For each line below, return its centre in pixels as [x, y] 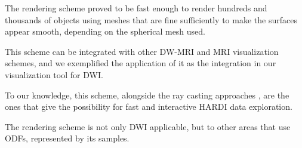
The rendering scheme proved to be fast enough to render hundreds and [136, 8]
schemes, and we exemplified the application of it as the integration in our [141, 63]
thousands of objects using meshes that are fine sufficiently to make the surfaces [151, 19]
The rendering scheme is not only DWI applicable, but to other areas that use [148, 126]
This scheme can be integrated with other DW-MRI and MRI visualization [142, 51]
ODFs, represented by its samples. [67, 138]
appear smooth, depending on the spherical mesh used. [105, 31]
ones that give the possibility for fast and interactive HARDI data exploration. [149, 107]
